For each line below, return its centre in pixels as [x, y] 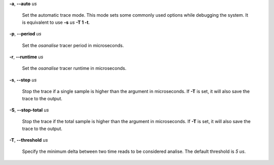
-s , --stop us [23, 80]
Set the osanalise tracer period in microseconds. [73, 45]
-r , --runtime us [26, 57]
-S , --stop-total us [29, 110]
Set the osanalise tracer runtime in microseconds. [74, 68]
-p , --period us [25, 34]
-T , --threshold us [29, 140]
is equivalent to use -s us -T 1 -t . [56, 22]
